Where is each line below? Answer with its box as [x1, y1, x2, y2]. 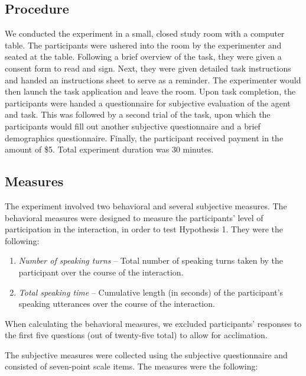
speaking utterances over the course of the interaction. [18, 297, 215, 310]
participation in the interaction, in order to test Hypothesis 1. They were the [5, 223, 283, 235]
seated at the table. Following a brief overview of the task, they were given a [5, 50, 282, 63]
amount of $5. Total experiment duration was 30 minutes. [5, 143, 214, 155]
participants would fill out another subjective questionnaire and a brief [5, 119, 261, 132]
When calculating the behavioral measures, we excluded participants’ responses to [5, 317, 302, 329]
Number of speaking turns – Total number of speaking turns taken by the [18, 254, 284, 267]
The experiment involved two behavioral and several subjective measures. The [5, 199, 287, 212]
